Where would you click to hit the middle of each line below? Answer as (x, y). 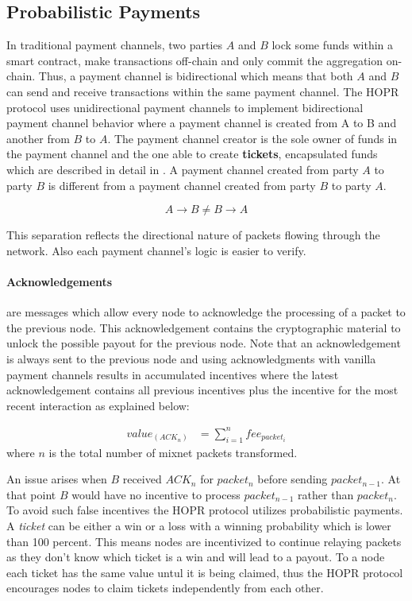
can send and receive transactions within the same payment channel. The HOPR (203, 91)
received (142, 479)
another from (38, 138)
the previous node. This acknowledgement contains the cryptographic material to (204, 327)
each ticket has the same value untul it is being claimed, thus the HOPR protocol (205, 572)
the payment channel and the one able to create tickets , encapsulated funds (192, 154)
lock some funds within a (333, 45)
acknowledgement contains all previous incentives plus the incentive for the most (202, 390)
